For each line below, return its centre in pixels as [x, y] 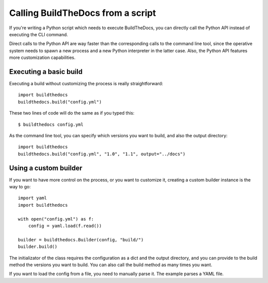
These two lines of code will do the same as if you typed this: [72, 113]
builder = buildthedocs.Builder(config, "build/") [81, 240]
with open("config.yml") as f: [56, 219]
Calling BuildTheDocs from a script [83, 13]
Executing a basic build [46, 72]
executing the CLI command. [38, 34]
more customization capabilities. [42, 57]
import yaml [33, 198]
